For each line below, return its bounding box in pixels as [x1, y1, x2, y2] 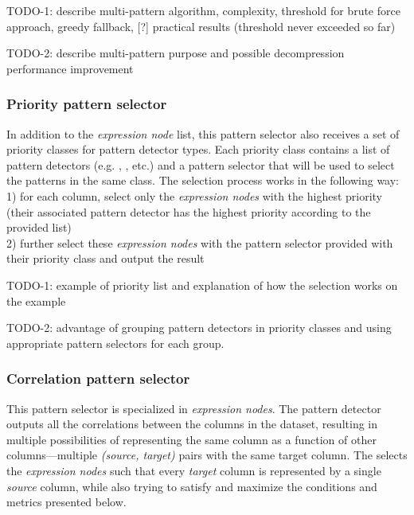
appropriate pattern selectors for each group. [6, 334, 225, 351]
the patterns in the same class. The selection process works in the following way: [6, 172, 399, 189]
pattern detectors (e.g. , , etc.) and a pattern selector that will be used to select [6, 156, 395, 173]
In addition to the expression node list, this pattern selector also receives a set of [6, 125, 400, 142]
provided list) [6, 219, 72, 236]
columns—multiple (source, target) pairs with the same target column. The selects [6, 447, 408, 463]
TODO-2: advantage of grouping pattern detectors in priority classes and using [6, 319, 392, 336]
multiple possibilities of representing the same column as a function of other [6, 431, 377, 447]
